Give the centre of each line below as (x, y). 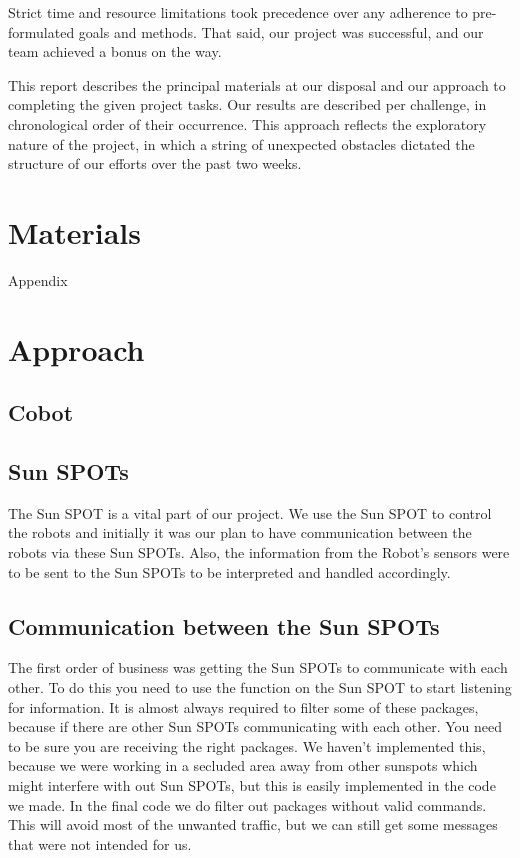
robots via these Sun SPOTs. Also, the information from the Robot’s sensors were (259, 552)
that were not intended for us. (100, 843)
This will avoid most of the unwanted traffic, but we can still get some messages (253, 824)
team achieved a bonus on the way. (115, 51)
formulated (41, 31)
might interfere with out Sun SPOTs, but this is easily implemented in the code (252, 784)
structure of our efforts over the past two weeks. (155, 163)
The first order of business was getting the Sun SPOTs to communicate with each (258, 667)
